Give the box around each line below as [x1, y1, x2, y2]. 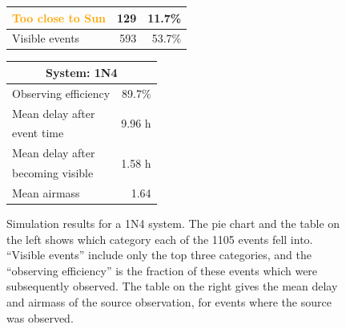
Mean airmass [12, 185, 80, 201]
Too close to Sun [12, 9, 107, 26]
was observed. [6, 309, 74, 326]
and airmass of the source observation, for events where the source [6, 294, 332, 311]
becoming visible [12, 164, 94, 181]
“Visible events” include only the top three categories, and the [6, 246, 312, 263]
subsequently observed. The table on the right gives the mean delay [6, 278, 338, 294]
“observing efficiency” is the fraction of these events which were [6, 262, 318, 278]
